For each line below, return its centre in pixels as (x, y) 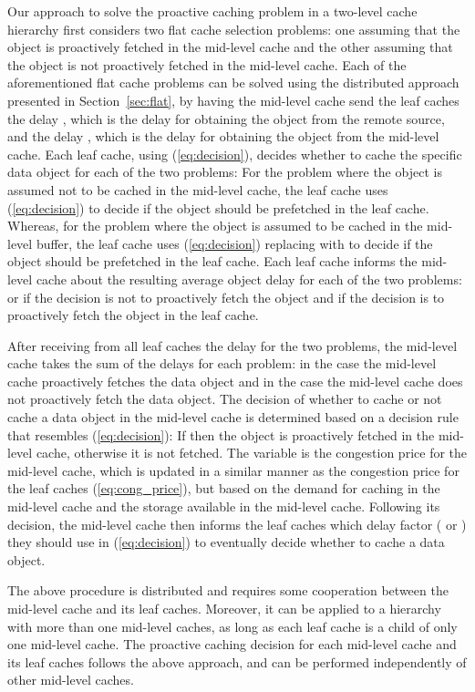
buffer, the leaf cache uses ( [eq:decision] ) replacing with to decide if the (234, 243)
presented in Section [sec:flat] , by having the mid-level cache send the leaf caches (233, 100)
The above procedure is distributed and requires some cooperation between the (228, 590)
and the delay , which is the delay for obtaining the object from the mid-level (223, 136)
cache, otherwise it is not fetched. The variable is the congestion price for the (252, 453)
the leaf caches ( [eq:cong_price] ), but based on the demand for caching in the (224, 488)
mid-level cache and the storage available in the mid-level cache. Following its (224, 506)
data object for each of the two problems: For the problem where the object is (225, 172)
